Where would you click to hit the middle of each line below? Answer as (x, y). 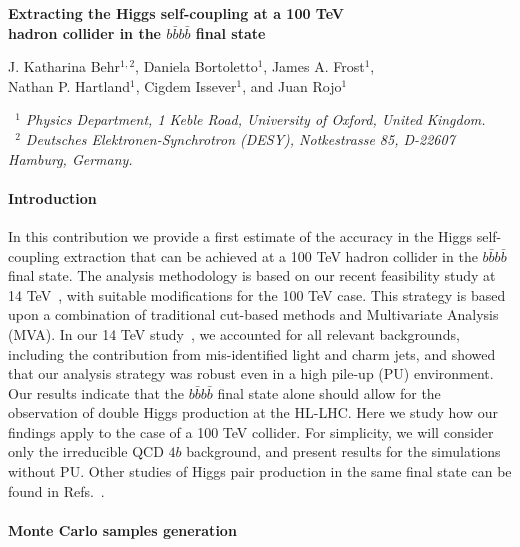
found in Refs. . (56, 490)
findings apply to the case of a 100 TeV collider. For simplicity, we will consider (251, 431)
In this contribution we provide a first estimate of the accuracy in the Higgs (240, 235)
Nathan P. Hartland (69, 85)
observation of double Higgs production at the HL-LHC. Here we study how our (253, 412)
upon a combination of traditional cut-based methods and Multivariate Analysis (253, 314)
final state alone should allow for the (329, 392)
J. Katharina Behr (64, 66)
